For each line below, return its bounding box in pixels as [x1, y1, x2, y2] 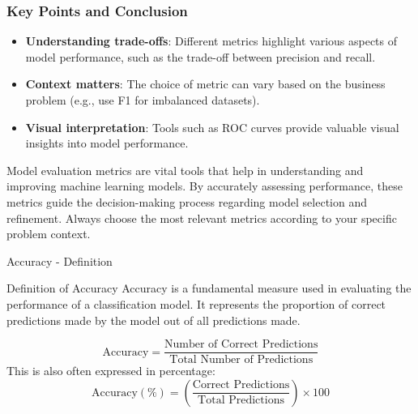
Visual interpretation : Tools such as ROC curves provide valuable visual [25, 118, 399, 135]
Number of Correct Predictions [164, 339, 318, 351]
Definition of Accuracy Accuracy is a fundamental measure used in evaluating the [6, 280, 412, 297]
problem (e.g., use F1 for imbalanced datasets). [25, 92, 260, 108]
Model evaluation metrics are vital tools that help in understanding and [6, 161, 364, 178]
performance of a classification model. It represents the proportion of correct [6, 295, 386, 312]
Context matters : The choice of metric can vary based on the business [25, 75, 386, 92]
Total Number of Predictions [169, 354, 313, 366]
